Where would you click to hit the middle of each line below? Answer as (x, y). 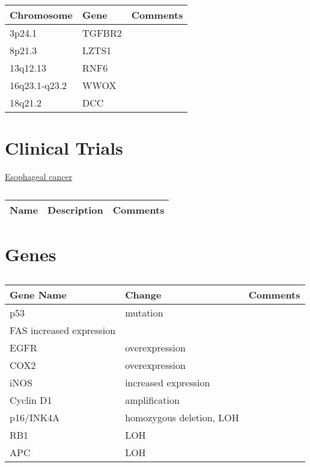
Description (75, 209)
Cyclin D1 (31, 400)
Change (143, 294)
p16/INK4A (35, 417)
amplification (152, 400)
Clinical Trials (64, 148)
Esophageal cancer (39, 177)
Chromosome (41, 15)
